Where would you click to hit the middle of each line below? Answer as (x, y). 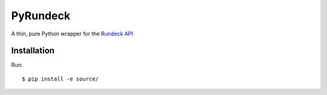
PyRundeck (41, 16)
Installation (33, 51)
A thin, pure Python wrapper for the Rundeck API (72, 34)
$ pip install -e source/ (61, 79)
